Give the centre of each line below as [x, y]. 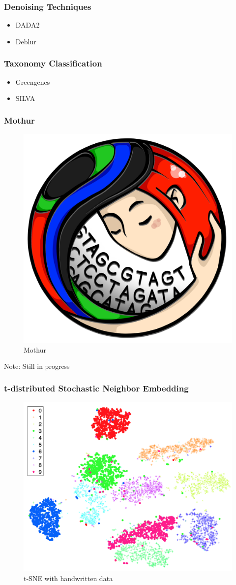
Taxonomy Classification [53, 63]
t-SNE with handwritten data [68, 578]
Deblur [26, 41]
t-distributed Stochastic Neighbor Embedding [96, 388]
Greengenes [33, 81]
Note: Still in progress [37, 366]
